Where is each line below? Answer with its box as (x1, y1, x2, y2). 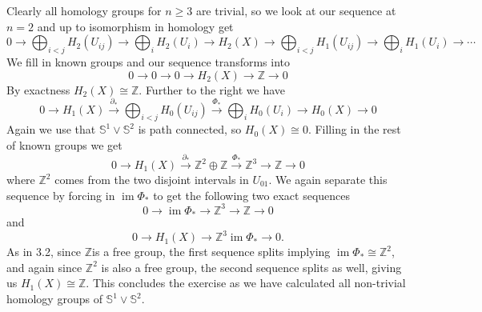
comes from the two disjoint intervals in (54, 171, 249, 188)
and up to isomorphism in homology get (37, 18, 234, 34)
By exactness (6, 81, 70, 98)
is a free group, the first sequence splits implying (92, 243, 331, 260)
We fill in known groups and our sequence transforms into (6, 53, 290, 70)
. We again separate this (268, 171, 388, 188)
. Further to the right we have (139, 81, 286, 98)
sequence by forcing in (6, 186, 115, 203)
